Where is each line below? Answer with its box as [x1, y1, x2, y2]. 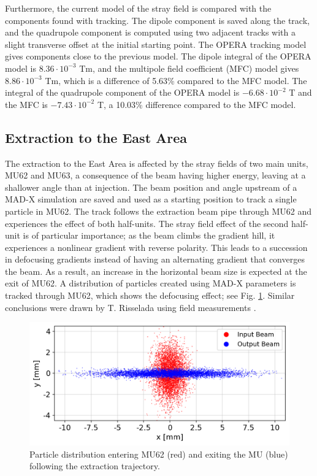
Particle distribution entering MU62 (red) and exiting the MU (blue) [29, 447, 288, 460]
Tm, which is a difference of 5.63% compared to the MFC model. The [45, 74, 307, 86]
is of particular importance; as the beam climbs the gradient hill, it [23, 229, 275, 242]
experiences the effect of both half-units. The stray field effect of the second [5, 217, 289, 229]
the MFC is [5, 98, 48, 110]
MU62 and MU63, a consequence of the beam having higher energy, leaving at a [5, 169, 306, 182]
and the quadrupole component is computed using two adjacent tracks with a [5, 26, 296, 39]
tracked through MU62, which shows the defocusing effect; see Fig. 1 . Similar [5, 289, 295, 302]
